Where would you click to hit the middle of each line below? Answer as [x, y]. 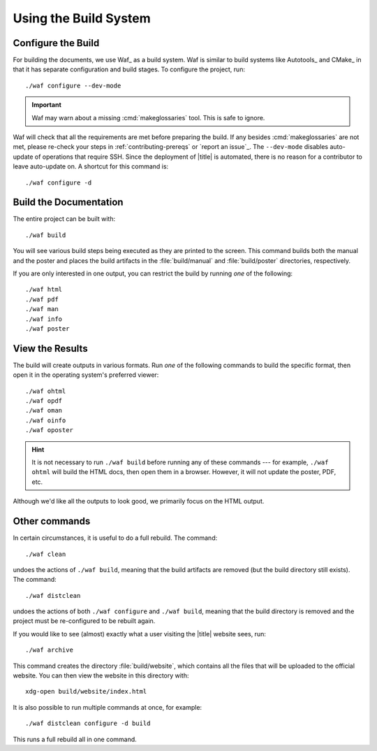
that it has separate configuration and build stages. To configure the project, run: [129, 69]
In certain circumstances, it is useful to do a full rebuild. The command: [115, 538]
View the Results [50, 349]
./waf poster [47, 329]
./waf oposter [49, 430]
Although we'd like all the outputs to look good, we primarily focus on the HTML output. [139, 501]
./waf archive [49, 650]
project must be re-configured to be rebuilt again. [84, 621]
